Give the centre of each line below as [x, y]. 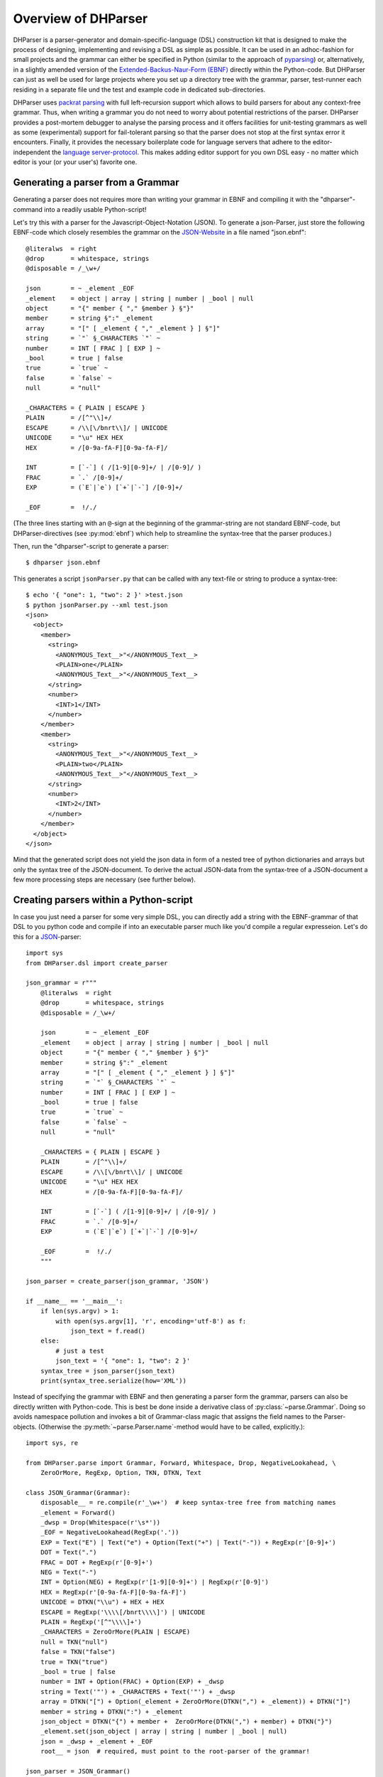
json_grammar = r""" [61, 983]
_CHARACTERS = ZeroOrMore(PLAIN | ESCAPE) [115, 1632]
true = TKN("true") [74, 1662]
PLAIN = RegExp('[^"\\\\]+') [91, 1622]
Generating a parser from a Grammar [96, 182]
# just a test [80, 1351]
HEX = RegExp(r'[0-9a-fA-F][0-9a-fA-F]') [113, 1592]
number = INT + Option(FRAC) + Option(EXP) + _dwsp [132, 1682]
